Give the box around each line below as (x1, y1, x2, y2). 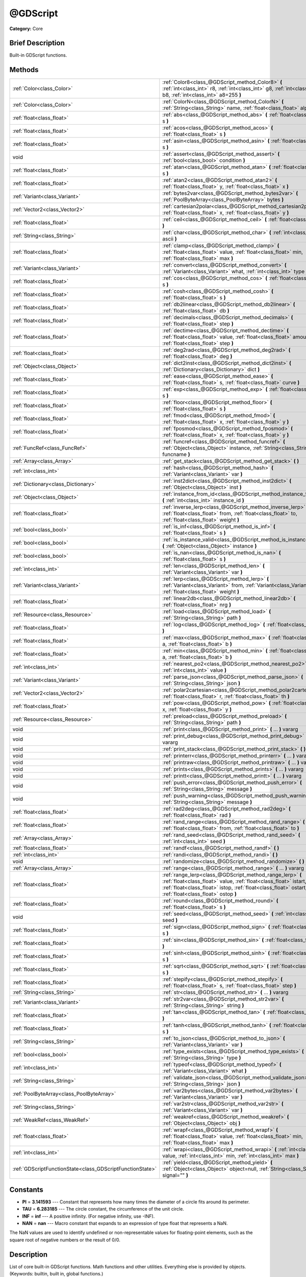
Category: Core (9, 26, 43, 32)
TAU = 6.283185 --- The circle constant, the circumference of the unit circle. (22, 1206, 185, 1212)
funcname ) (162, 451, 190, 458)
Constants (9, 1185, 43, 1194)
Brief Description (9, 39, 65, 48)
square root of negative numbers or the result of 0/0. (9, 1237, 121, 1243)
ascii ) (162, 235, 177, 243)
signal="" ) (162, 1172, 189, 1179)
